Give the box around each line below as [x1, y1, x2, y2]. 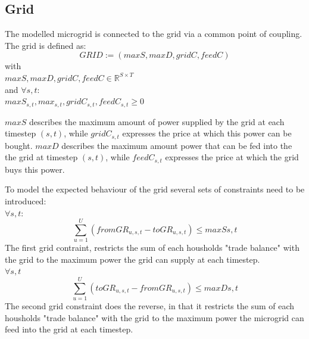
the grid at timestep [5, 151, 78, 163]
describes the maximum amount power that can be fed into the [61, 139, 292, 151]
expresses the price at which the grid [165, 151, 299, 163]
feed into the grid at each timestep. [5, 323, 133, 335]
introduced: [5, 194, 46, 207]
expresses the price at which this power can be [122, 127, 292, 139]
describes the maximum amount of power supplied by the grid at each [29, 115, 285, 127]
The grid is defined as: [5, 39, 86, 51]
